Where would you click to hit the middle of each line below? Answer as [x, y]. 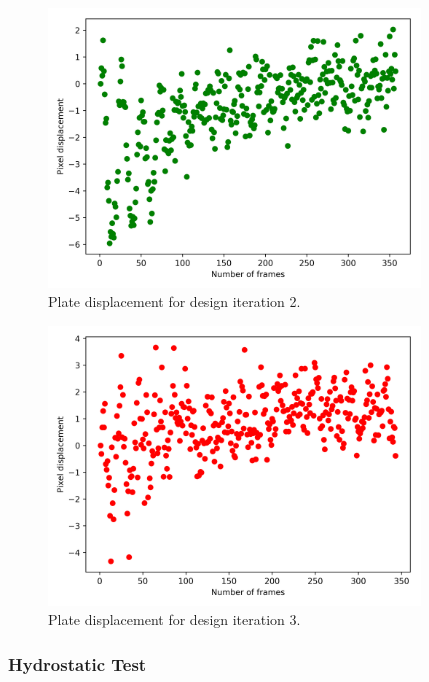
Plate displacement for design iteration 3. [174, 619]
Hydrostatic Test [77, 663]
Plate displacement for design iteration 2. [174, 301]
